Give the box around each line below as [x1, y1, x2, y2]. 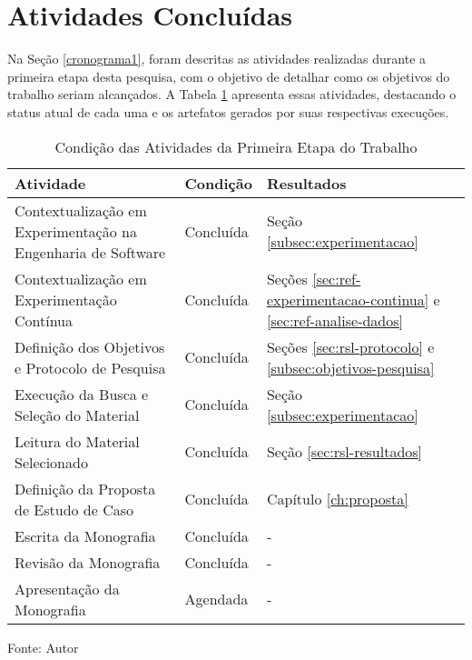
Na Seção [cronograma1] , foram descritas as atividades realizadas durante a [7, 49, 427, 68]
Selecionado [15, 451, 88, 473]
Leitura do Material [15, 430, 140, 452]
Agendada [184, 588, 249, 609]
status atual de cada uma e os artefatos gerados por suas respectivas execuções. [7, 102, 449, 121]
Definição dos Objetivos [15, 335, 165, 357]
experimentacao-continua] [266, 288, 429, 310]
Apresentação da [15, 577, 120, 599]
